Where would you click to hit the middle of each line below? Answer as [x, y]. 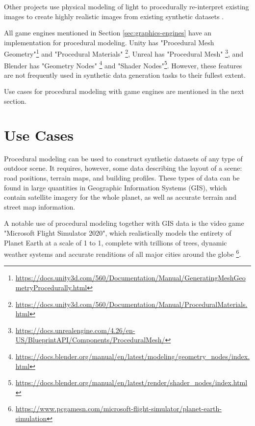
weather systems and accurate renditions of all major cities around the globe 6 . [123, 253]
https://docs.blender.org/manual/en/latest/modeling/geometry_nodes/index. [133, 356]
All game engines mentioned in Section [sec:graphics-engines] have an [108, 33]
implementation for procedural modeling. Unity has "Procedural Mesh [109, 42]
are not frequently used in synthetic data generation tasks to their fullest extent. [125, 75]
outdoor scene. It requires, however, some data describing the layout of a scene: [123, 168]
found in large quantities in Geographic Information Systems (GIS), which [115, 187]
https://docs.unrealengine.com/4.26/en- [75, 330]
